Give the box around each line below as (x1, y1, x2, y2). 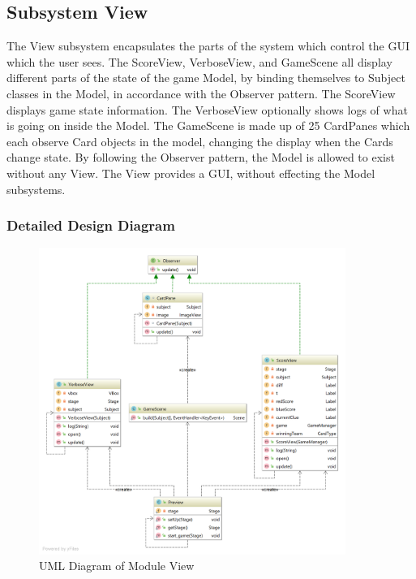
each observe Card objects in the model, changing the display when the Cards (6, 132, 393, 149)
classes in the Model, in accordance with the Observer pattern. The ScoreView (6, 84, 396, 102)
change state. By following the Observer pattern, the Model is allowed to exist (6, 149, 395, 166)
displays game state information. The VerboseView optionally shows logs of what (6, 101, 408, 118)
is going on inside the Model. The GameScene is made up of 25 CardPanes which (6, 117, 410, 134)
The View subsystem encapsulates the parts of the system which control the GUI (6, 37, 410, 54)
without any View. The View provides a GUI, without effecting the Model (6, 164, 375, 181)
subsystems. (6, 180, 66, 197)
